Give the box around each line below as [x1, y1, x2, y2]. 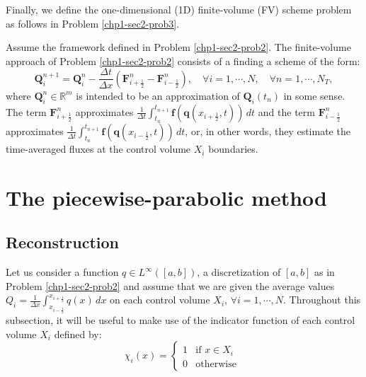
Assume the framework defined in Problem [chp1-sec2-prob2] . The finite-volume [6, 40, 351, 54]
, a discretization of [197, 265, 281, 279]
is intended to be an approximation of [76, 88, 240, 103]
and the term [258, 104, 315, 119]
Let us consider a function [6, 265, 119, 279]
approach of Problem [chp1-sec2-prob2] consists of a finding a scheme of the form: [6, 53, 360, 68]
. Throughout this [283, 292, 361, 307]
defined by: [54, 326, 102, 341]
